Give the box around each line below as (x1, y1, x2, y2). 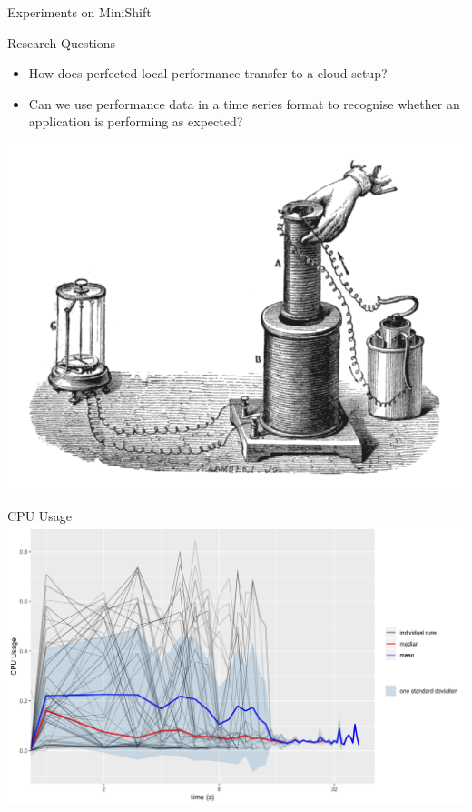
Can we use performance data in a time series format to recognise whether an (28, 94, 460, 113)
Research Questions (7, 33, 116, 52)
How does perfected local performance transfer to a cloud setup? (28, 64, 388, 83)
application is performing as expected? (28, 112, 243, 131)
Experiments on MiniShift (7, 3, 152, 21)
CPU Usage (7, 506, 73, 525)
